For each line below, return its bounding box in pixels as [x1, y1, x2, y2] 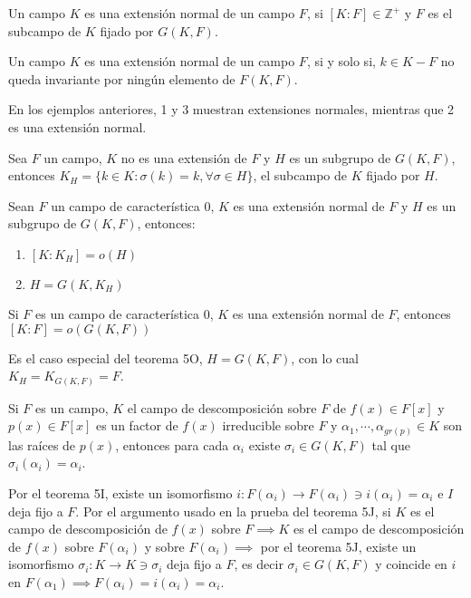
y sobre [144, 536, 185, 555]
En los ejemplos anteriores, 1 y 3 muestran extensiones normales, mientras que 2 [8, 100, 455, 119]
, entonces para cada [115, 435, 229, 454]
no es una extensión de [120, 148, 247, 167]
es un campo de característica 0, [35, 304, 214, 323]
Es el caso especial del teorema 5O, [8, 348, 203, 367]
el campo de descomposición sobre [127, 398, 317, 417]
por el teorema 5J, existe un [260, 536, 417, 555]
